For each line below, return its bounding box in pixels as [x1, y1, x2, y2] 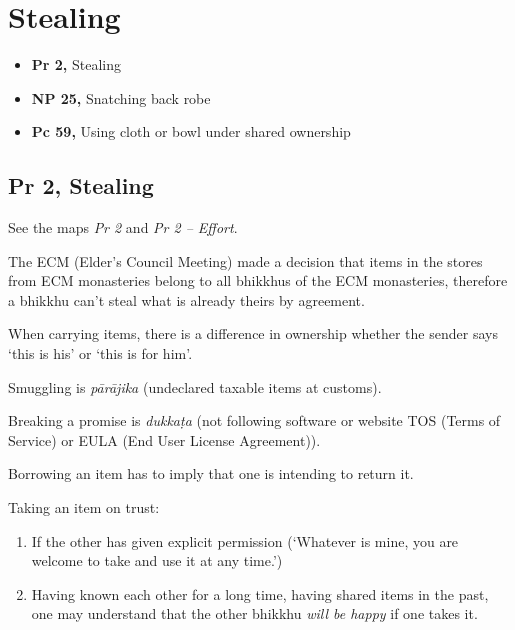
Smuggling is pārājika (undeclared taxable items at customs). [8, 376, 382, 397]
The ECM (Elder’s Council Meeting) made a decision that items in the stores [8, 250, 483, 271]
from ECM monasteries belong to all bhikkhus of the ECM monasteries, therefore [8, 270, 508, 291]
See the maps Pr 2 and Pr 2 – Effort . [8, 217, 238, 238]
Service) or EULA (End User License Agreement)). [8, 429, 321, 450]
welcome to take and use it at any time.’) [31, 550, 283, 571]
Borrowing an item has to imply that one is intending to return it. [8, 463, 414, 484]
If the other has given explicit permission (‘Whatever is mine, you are [31, 530, 459, 551]
